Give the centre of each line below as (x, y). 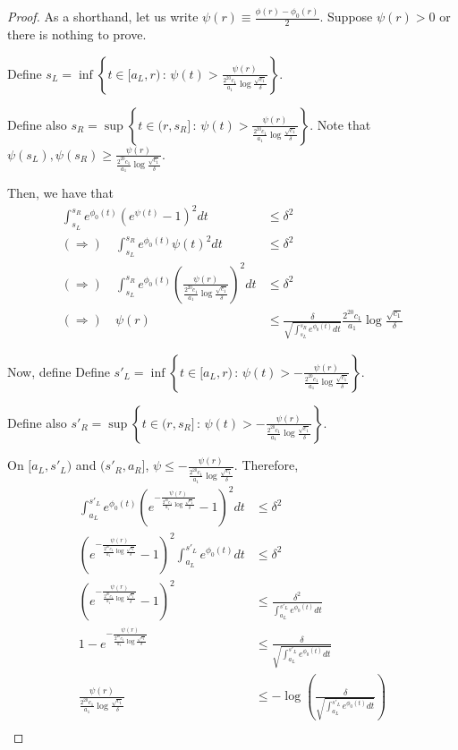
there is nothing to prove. (77, 34)
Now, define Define (59, 371)
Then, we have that (60, 193)
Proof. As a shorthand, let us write (103, 17)
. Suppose (346, 17)
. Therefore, (266, 465)
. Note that (340, 124)
